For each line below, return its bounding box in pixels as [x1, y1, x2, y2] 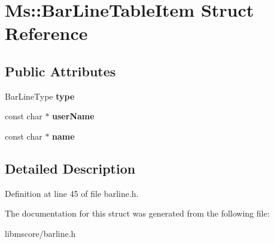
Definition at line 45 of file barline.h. [5, 187, 139, 199]
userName [52, 110, 95, 122]
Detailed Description [5, 159, 136, 177]
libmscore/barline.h [5, 227, 76, 239]
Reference [5, 21, 88, 45]
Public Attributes [5, 61, 116, 80]
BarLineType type [5, 89, 75, 102]
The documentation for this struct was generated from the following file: [5, 207, 270, 220]
